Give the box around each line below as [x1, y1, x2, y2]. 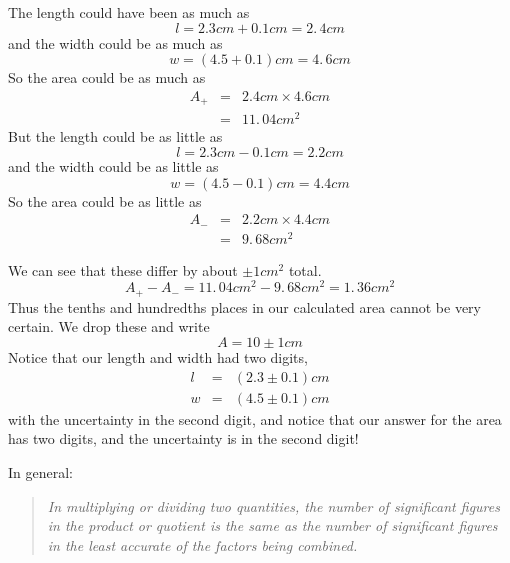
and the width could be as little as [8, 155, 219, 176]
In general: [8, 461, 73, 482]
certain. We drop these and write [8, 316, 210, 337]
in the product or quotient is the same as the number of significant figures [47, 515, 498, 536]
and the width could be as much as [8, 32, 223, 53]
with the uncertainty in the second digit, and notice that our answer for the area [8, 408, 502, 429]
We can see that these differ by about [8, 259, 238, 280]
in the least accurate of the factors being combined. [47, 534, 358, 555]
